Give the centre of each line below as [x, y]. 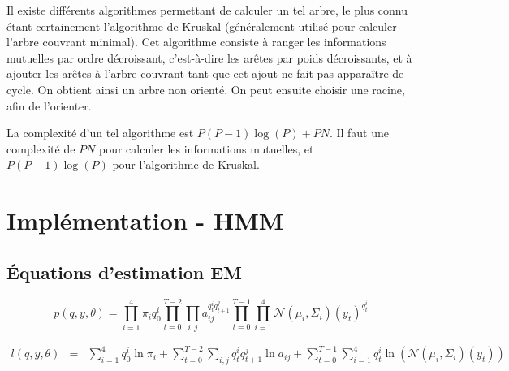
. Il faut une [359, 133]
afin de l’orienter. [49, 105]
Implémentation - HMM [145, 220]
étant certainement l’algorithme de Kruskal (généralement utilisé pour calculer [202, 26]
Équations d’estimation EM [125, 272]
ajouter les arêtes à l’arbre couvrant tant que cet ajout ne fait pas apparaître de [205, 73]
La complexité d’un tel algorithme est [100, 133]
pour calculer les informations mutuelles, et [206, 148]
